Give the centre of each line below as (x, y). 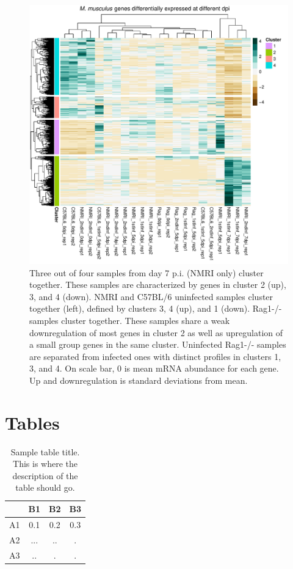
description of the (45, 475)
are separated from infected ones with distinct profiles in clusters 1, (155, 356)
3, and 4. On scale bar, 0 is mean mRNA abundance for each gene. (154, 368)
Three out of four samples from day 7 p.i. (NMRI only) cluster (146, 272)
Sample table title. (45, 451)
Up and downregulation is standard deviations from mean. (139, 380)
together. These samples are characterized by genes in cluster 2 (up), (158, 284)
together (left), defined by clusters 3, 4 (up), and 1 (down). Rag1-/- (156, 308)
